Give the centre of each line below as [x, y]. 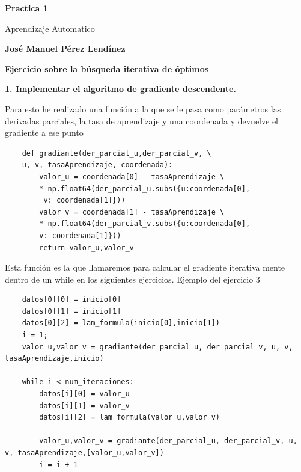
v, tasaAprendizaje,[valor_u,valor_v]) [84, 453]
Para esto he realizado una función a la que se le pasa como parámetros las [143, 109]
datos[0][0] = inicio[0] [71, 300]
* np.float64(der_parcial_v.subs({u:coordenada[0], [145, 224]
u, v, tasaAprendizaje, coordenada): [97, 165]
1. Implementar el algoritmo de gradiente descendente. [120, 89]
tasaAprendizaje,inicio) [54, 359]
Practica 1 [26, 8]
